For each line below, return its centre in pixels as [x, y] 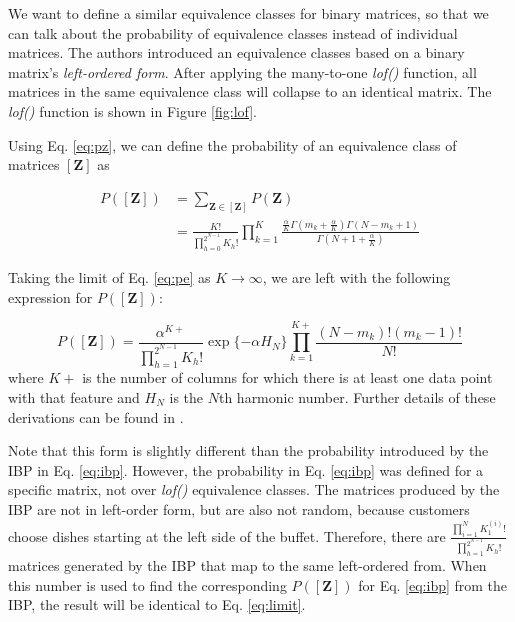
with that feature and [74, 396]
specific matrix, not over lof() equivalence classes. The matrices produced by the [254, 489]
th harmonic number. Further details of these [357, 396]
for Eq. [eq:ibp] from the [433, 584]
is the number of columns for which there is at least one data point [287, 377]
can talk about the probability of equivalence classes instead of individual [233, 32]
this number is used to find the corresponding [147, 584]
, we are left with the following [356, 277]
